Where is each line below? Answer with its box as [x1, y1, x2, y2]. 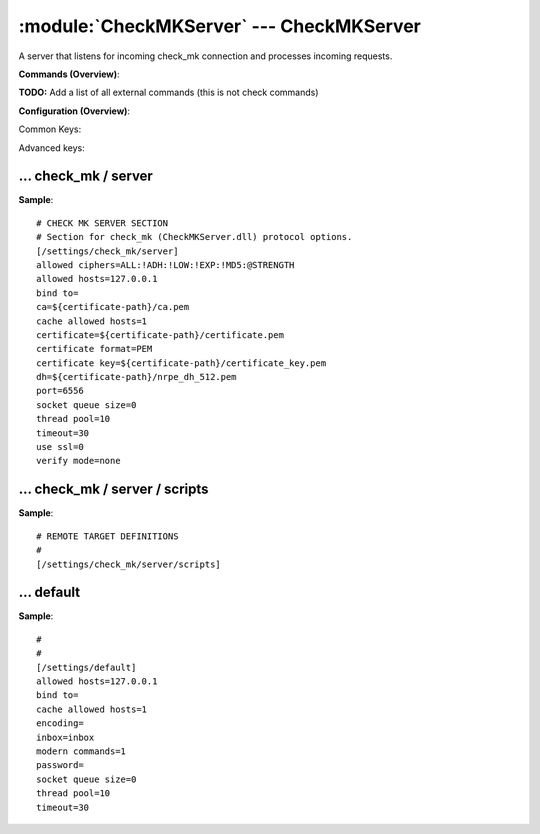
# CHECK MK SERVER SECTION [36, 217, 169, 229]
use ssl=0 [36, 441, 84, 453]
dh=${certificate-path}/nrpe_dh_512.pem [36, 371, 237, 383]
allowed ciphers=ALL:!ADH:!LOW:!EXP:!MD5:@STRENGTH [36, 259, 295, 270]
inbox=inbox [36, 731, 95, 743]
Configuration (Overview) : [18, 105, 130, 117]
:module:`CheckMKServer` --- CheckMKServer [18, 15, 422, 37]
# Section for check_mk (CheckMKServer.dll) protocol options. [36, 231, 353, 243]
